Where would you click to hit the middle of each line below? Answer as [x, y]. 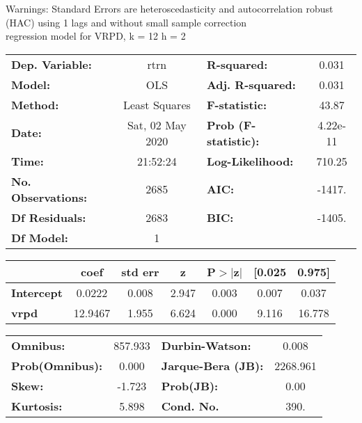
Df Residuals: [49, 217]
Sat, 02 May [157, 125]
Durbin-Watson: [206, 345]
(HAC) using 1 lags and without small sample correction [126, 22]
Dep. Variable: [52, 64]
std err [140, 271]
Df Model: [40, 237]
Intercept [37, 292]
